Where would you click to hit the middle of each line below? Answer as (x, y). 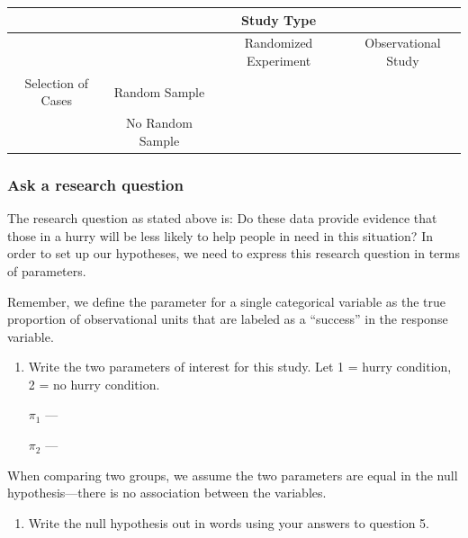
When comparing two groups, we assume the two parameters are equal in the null (233, 475)
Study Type (279, 19)
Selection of (56, 82)
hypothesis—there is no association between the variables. (167, 493)
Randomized (279, 43)
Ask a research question (95, 184)
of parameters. (47, 270)
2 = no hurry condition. (94, 384)
